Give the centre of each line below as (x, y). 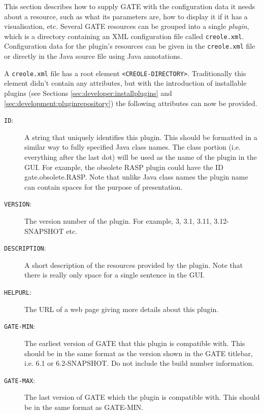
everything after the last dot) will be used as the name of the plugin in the (141, 157)
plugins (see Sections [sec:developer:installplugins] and (88, 93)
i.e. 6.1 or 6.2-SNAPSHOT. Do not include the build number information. (139, 363)
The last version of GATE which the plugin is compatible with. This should (142, 397)
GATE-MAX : (20, 380)
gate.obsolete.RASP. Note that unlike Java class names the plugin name (136, 177)
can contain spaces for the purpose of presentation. (104, 186)
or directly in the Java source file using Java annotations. (93, 56)
